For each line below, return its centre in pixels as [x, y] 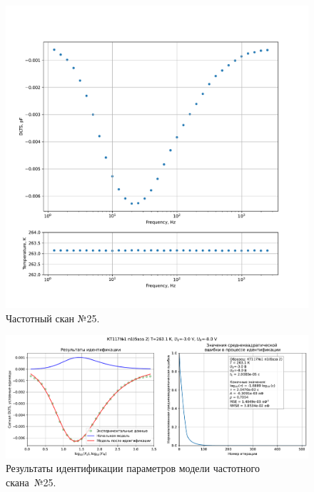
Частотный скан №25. [53, 318]
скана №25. [31, 482]
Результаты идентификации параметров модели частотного [133, 468]
